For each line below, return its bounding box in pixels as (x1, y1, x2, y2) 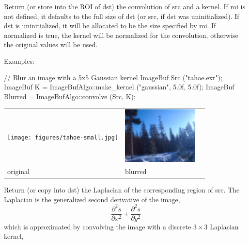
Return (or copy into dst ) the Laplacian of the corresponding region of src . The (4, 185, 240, 195)
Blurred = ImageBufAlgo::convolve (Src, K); (4, 91, 136, 101)
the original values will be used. (4, 39, 98, 50)
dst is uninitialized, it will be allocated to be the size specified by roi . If (4, 20, 216, 31)
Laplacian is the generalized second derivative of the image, (4, 194, 180, 204)
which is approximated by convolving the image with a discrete (4, 221, 191, 231)
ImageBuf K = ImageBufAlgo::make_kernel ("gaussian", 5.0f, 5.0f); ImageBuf (4, 82, 234, 92)
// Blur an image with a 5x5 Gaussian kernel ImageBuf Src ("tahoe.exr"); (4, 72, 223, 82)
